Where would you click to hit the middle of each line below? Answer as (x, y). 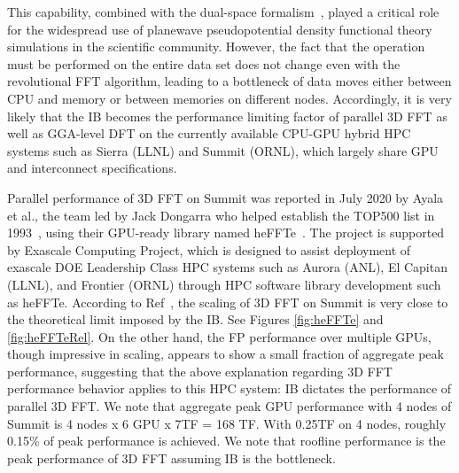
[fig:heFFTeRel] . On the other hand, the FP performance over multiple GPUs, (219, 336)
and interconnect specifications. (92, 168)
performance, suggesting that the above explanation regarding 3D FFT (200, 371)
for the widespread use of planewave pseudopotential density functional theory (220, 29)
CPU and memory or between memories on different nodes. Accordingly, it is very (229, 98)
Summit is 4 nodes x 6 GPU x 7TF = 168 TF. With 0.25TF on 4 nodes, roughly (227, 423)
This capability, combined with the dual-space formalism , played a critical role (223, 12)
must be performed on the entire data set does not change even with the (204, 63)
